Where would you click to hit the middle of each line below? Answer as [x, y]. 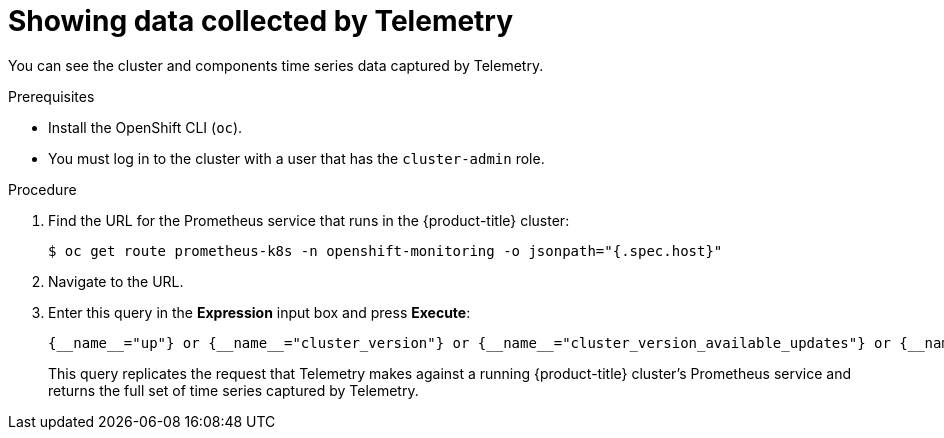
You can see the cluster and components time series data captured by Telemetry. [276, 65]
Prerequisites [51, 96]
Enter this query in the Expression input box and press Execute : [259, 312]
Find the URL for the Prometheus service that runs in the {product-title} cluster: [309, 220]
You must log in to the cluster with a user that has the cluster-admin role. [296, 158]
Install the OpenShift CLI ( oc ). [145, 127]
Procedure [42, 189]
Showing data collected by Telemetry [261, 21]
